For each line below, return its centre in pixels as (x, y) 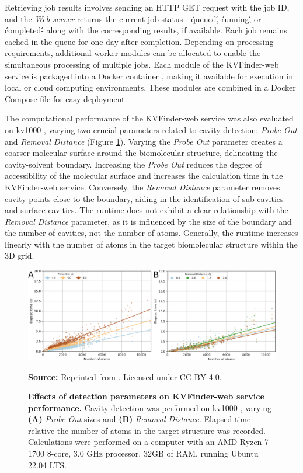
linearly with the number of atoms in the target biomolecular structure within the (151, 244)
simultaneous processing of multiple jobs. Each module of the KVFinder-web (142, 64)
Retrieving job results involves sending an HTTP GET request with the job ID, (147, 7)
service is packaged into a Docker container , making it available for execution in (149, 76)
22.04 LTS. (47, 465)
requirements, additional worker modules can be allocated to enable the (133, 53)
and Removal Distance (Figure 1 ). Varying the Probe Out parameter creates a (144, 141)
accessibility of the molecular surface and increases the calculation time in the (144, 175)
